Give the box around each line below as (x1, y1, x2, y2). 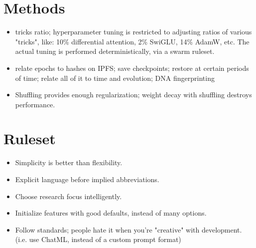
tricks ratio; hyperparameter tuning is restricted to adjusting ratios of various (15, 26, 252, 37)
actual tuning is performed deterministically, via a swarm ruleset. (15, 46, 215, 56)
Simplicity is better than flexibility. (15, 157, 123, 168)
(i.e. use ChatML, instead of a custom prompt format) (15, 234, 181, 245)
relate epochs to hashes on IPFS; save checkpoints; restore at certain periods (15, 62, 249, 73)
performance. (15, 99, 55, 109)
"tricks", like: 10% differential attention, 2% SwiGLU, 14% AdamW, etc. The (15, 36, 250, 46)
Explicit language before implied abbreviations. (15, 174, 159, 184)
